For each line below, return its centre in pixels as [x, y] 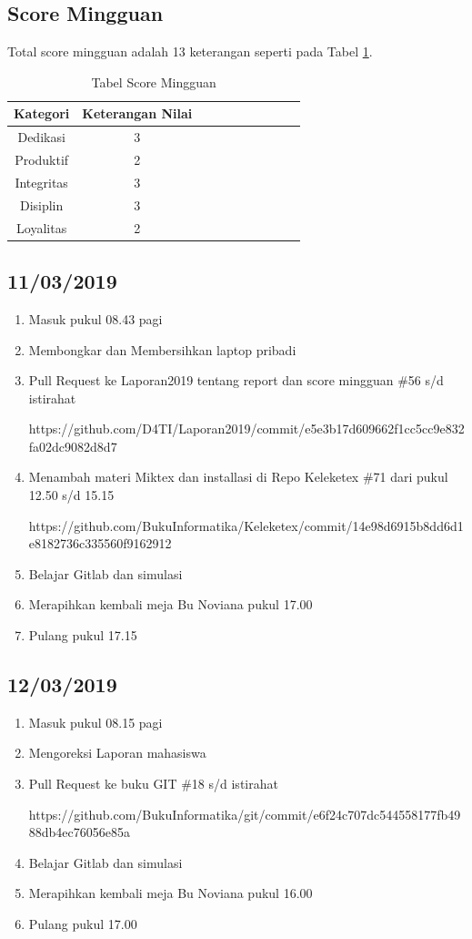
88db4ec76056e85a [80, 832]
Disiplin [41, 204]
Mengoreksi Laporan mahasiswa [117, 753]
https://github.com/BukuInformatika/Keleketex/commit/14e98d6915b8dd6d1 [246, 525]
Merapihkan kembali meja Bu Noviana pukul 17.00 [171, 604]
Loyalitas [42, 227]
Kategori [42, 113]
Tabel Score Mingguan [154, 82]
